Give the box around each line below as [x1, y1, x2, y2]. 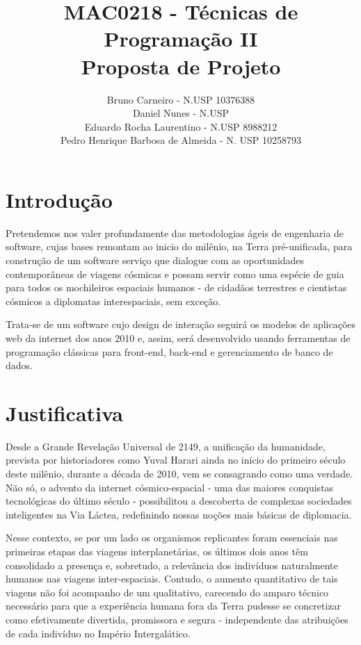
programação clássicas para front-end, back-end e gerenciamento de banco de [6, 344, 333, 359]
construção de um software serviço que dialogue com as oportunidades [6, 253, 305, 267]
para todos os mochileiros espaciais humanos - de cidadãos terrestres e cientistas [6, 280, 347, 295]
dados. [6, 358, 33, 373]
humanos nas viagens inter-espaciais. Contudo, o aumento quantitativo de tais [6, 571, 338, 586]
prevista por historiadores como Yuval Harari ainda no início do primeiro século [6, 452, 346, 467]
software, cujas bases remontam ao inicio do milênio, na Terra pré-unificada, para [6, 239, 353, 254]
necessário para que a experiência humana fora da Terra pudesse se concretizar [6, 598, 342, 613]
